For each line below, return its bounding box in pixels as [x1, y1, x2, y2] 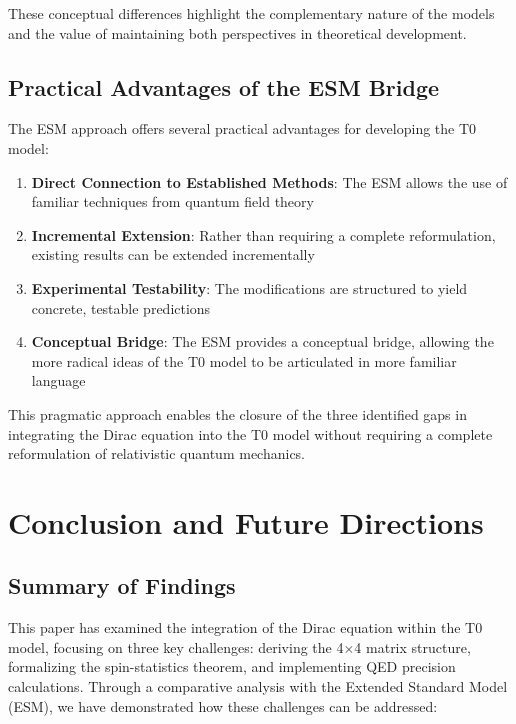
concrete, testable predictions [31, 297, 211, 318]
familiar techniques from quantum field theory [31, 191, 314, 212]
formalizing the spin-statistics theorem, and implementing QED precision [8, 656, 456, 677]
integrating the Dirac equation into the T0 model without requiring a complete [8, 423, 493, 444]
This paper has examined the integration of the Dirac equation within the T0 [8, 617, 483, 638]
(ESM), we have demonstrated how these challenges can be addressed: [8, 695, 438, 716]
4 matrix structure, [354, 636, 471, 657]
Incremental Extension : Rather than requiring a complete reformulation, [31, 224, 496, 245]
